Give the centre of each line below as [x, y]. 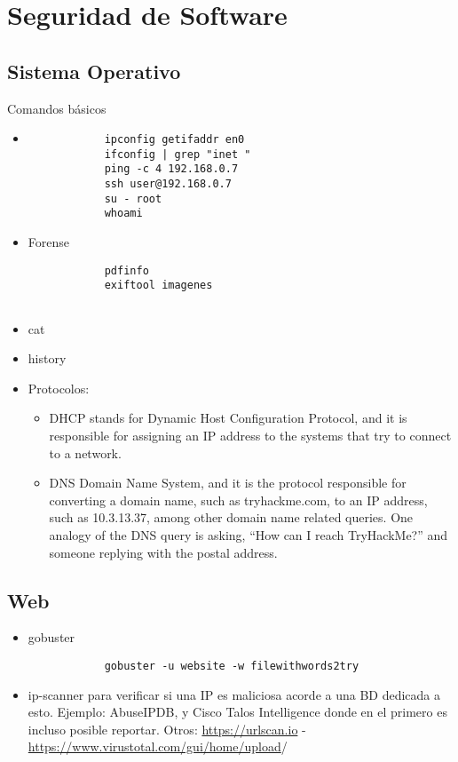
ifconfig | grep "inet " [178, 154]
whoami [123, 214]
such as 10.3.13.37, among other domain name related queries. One [231, 517]
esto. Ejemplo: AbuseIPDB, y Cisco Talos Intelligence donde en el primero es [237, 712]
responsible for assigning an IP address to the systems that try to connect [250, 436]
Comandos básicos [57, 108]
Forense [48, 242]
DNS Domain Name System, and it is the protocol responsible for [228, 483]
